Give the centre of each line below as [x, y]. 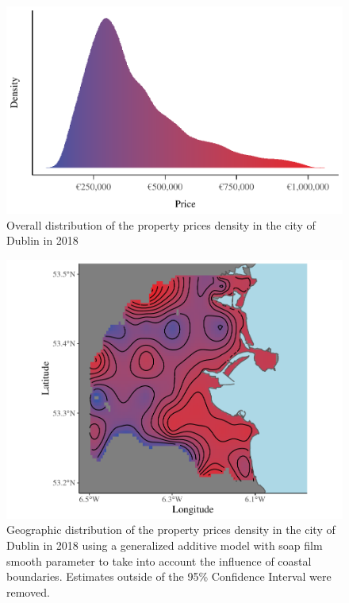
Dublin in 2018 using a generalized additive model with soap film [165, 545]
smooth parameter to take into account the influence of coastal [159, 560]
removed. [28, 591]
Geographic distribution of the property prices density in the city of [171, 530]
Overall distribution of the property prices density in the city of [161, 224]
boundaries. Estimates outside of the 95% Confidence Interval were [169, 576]
